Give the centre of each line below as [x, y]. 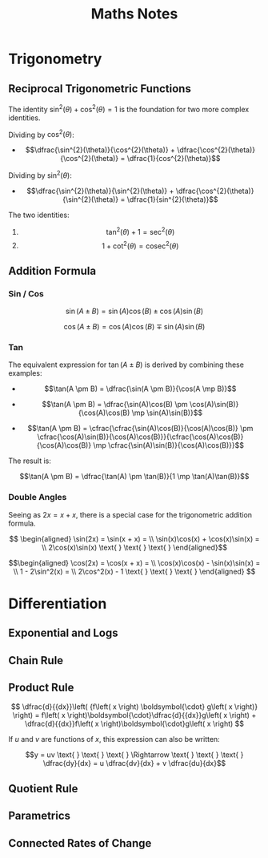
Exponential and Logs [63, 633]
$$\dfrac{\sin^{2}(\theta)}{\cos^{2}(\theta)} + [100, 150]
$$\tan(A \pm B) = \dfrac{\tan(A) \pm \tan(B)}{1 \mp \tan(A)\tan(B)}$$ [134, 477]
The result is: [30, 461]
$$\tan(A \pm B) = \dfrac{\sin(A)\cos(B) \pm [115, 405]
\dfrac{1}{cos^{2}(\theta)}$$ [174, 159]
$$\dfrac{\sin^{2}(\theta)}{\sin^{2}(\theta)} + [100, 191]
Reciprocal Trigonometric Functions [100, 89]
